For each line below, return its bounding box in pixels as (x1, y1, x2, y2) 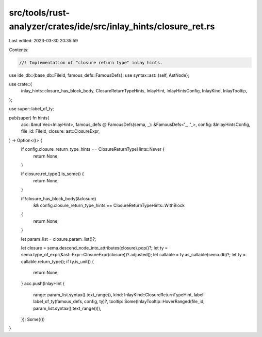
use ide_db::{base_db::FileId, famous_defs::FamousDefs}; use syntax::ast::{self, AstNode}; (9, 72, 190, 78)
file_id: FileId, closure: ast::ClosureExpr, (21, 128, 100, 134)
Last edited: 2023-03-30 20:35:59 (9, 38, 78, 44)
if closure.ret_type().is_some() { (21, 171, 84, 177)
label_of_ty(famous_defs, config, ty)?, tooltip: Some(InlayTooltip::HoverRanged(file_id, (33, 299, 205, 304)
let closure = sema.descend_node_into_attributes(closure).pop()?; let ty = (21, 245, 168, 250)
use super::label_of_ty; (9, 106, 54, 112)
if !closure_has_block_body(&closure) (21, 195, 97, 201)
